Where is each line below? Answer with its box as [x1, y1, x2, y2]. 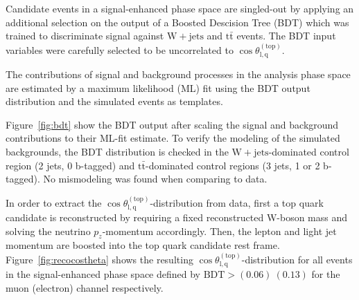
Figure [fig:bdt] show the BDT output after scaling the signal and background [6, 117, 339, 131]
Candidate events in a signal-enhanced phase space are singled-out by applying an [6, 1, 354, 15]
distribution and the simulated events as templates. [6, 94, 223, 109]
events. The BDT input [236, 28, 336, 43]
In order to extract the [6, 195, 102, 209]
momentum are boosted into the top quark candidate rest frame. [6, 238, 280, 252]
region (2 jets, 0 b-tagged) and [6, 158, 135, 172]
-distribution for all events [241, 252, 353, 266]
